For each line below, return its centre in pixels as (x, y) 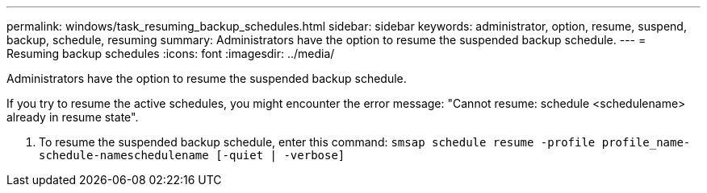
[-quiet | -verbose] (280, 155)
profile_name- (646, 142)
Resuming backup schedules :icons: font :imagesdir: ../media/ (171, 53)
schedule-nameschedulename (124, 155)
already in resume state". (73, 117)
